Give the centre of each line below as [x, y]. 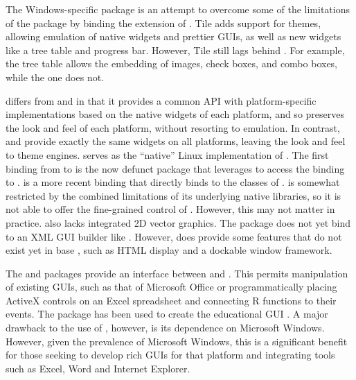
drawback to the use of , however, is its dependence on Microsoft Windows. [165, 328]
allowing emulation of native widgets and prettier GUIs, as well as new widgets [173, 36]
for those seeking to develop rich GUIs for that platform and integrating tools [170, 355]
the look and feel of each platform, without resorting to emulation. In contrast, [173, 127]
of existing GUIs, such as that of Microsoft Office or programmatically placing [171, 287]
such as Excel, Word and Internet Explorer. [98, 368]
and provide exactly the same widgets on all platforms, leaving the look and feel [176, 141]
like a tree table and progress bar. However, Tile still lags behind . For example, [175, 50]
